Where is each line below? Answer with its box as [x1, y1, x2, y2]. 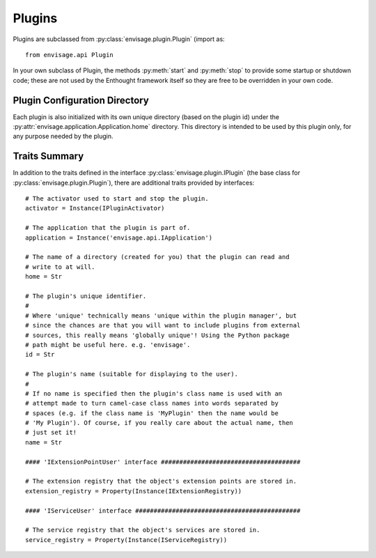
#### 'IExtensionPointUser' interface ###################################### [25, 458, 301, 466]
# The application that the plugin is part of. [25, 224, 191, 232]
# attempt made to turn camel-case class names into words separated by [25, 399, 279, 408]
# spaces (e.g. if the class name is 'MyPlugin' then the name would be [25, 409, 279, 417]
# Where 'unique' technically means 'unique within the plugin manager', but [25, 311, 297, 320]
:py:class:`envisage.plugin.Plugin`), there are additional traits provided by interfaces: [13, 178, 255, 187]
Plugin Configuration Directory [13, 94, 149, 106]
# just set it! [25, 428, 77, 437]
